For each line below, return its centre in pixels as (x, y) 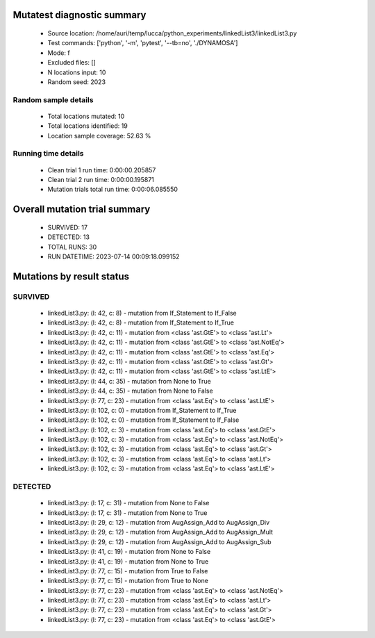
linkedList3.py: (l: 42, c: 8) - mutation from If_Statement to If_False (142, 313)
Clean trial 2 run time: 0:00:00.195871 (101, 180)
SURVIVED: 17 (68, 227)
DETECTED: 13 (69, 237)
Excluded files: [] (72, 63)
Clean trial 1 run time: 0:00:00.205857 (102, 170)
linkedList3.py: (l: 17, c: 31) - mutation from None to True (127, 513)
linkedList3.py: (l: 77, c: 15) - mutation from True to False (128, 571)
